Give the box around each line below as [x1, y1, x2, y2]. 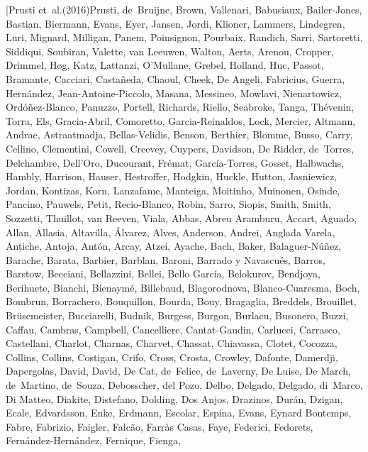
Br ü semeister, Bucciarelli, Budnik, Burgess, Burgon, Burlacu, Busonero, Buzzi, [6, 308, 349, 323]
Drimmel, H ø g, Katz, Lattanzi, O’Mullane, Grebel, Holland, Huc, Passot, [6, 57, 324, 72]
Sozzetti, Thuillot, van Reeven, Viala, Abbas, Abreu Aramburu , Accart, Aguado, [6, 210, 357, 225]
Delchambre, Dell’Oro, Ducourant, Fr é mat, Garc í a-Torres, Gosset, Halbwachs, [6, 155, 345, 170]
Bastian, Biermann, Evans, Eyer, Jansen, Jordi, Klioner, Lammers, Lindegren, [6, 16, 345, 31]
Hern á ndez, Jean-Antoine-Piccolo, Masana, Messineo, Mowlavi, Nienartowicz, [6, 85, 342, 100]
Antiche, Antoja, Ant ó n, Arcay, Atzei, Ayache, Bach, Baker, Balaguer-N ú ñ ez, [6, 238, 342, 253]
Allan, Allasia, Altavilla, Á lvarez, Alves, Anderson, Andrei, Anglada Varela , [6, 224, 335, 239]
